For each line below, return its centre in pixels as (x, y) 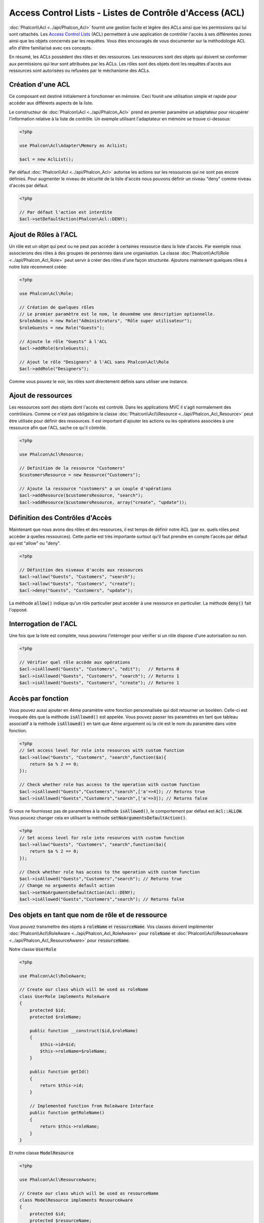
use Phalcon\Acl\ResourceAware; (58, 1179)
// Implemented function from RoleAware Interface (91, 1106)
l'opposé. (18, 610)
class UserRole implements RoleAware (65, 996)
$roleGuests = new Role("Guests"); (62, 328)
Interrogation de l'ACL (43, 624)
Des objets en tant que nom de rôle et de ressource (88, 915)
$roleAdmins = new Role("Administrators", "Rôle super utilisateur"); (106, 321)
